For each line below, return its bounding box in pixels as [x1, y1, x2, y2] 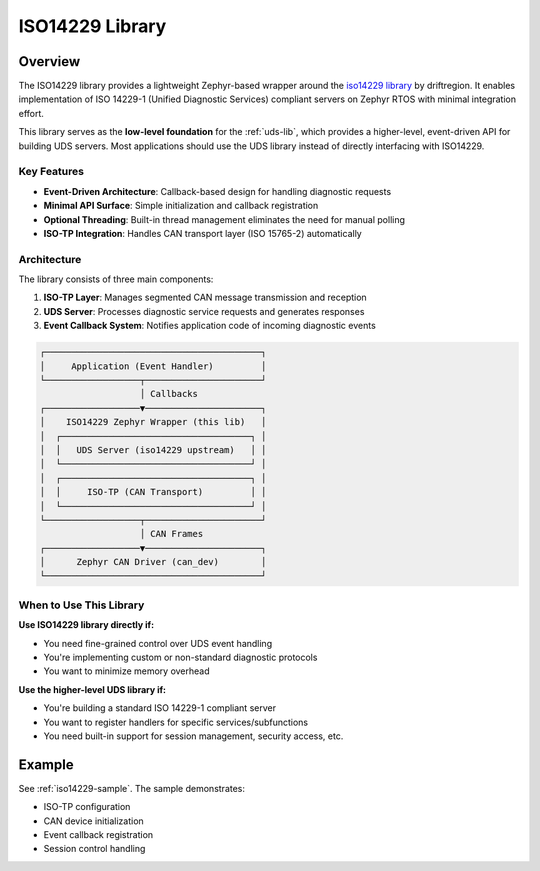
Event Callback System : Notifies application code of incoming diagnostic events [43, 320, 377, 332]
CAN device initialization [43, 815, 144, 827]
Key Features [18, 165, 85, 179]
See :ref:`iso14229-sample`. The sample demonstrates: [18, 782, 245, 794]
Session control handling [43, 843, 146, 855]
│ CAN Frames [139, 528, 204, 540]
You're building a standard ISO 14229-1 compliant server [43, 702, 277, 714]
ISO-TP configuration [43, 801, 131, 813]
